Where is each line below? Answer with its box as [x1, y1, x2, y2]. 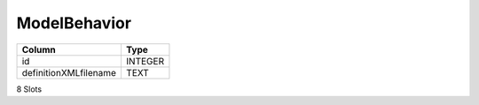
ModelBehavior [16, 13, 132, 33]
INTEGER [125, 55, 164, 67]
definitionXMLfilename [21, 66, 117, 79]
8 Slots [16, 84, 43, 94]
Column [21, 43, 57, 56]
